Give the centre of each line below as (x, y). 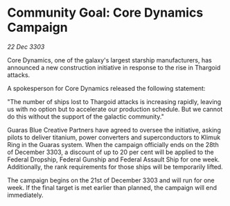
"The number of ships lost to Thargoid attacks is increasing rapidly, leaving (114, 101)
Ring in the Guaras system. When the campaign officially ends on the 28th (113, 144)
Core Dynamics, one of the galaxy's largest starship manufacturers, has (110, 60)
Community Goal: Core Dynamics (105, 13)
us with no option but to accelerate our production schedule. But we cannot (115, 109)
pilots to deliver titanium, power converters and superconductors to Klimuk (114, 137)
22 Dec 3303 (26, 46)
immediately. (25, 195)
